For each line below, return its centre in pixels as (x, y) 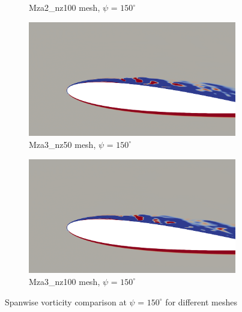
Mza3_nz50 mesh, (62, 144)
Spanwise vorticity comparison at (66, 301)
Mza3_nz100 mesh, (65, 281)
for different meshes (201, 301)
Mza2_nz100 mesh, (65, 7)
